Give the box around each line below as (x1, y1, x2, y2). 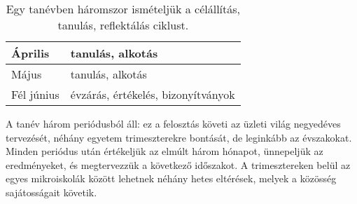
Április (11, 45, 50, 61)
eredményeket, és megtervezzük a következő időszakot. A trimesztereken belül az (6, 157, 351, 172)
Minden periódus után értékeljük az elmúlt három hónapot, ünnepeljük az (6, 144, 323, 158)
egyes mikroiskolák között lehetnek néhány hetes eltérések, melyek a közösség (6, 171, 337, 186)
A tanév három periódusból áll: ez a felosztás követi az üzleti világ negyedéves (6, 116, 341, 130)
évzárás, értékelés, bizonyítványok (70, 86, 235, 102)
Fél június (11, 86, 59, 102)
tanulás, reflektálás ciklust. (57, 17, 189, 33)
